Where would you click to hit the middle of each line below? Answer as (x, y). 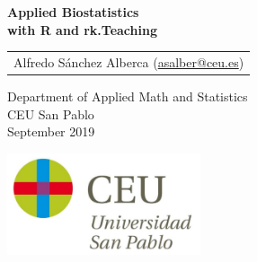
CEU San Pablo (51, 114)
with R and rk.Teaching (82, 29)
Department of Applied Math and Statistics (128, 96)
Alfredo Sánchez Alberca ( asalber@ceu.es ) (129, 61)
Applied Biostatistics (73, 12)
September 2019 (51, 131)
